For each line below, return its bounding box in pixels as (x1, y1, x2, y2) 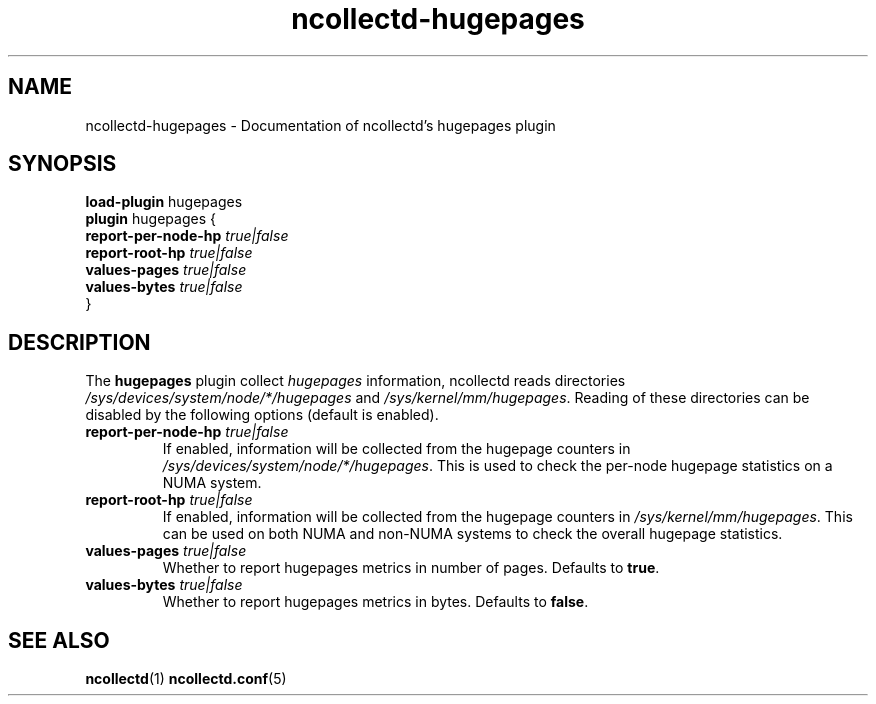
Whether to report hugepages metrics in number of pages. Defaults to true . (162, 559, 660, 577)
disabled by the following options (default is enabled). (85, 406, 439, 424)
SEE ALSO (8, 627, 110, 653)
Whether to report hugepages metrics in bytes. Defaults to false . (162, 593, 589, 611)
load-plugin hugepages (85, 193, 243, 211)
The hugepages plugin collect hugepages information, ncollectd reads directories (85, 372, 626, 390)
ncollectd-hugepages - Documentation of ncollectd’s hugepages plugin (85, 116, 556, 134)
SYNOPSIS (8, 151, 117, 177)
